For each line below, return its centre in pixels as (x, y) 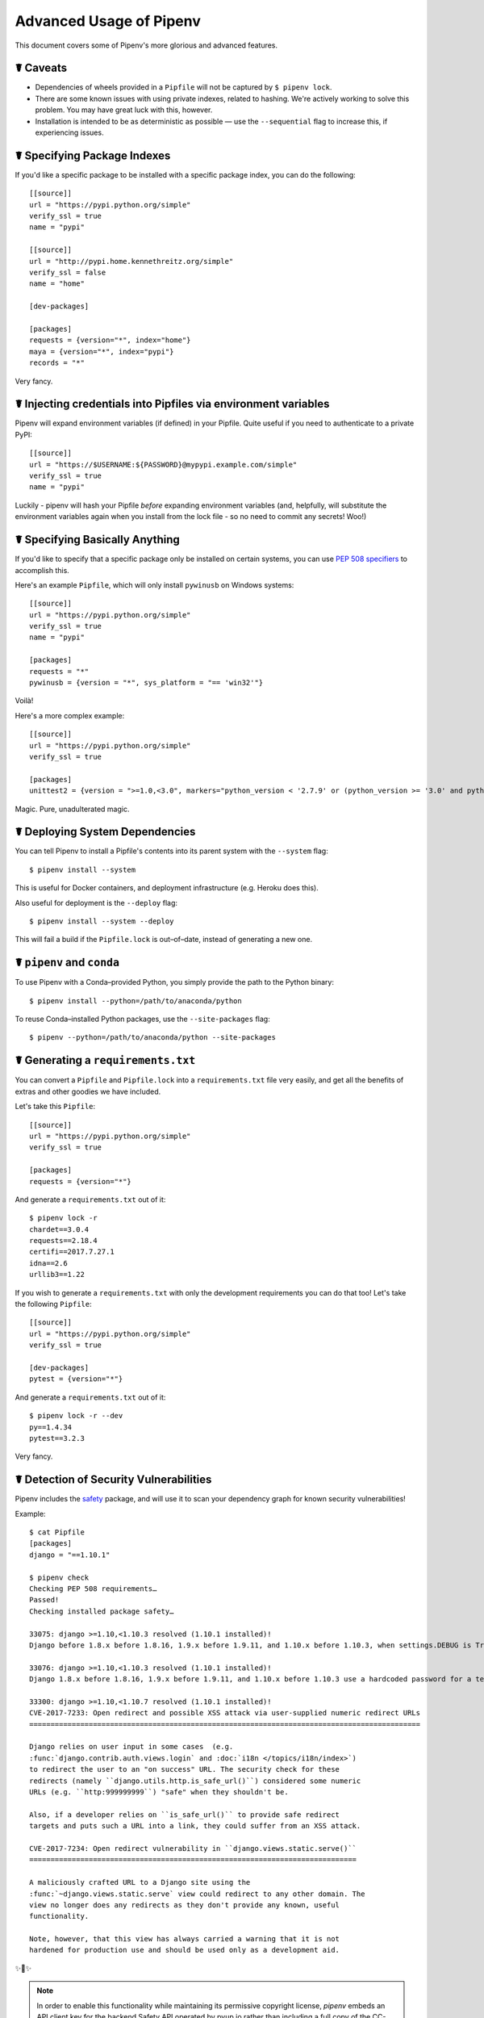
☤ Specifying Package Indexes (93, 155)
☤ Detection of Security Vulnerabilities (113, 1480)
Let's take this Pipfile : (55, 1107)
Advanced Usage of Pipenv (108, 21)
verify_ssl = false (68, 273)
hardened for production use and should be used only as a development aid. (185, 1950)
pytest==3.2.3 (57, 1438)
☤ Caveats (41, 68)
